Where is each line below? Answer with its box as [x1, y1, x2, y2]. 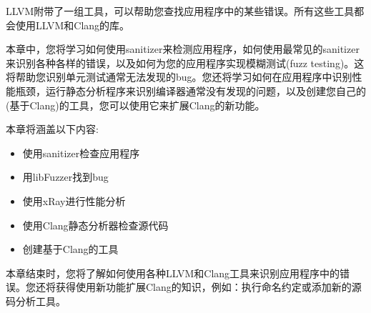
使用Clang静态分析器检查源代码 [22, 217, 169, 232]
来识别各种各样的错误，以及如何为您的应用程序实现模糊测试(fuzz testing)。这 [6, 55, 365, 70]
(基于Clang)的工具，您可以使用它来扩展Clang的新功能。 [6, 97, 265, 112]
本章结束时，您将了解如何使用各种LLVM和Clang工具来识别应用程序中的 [6, 265, 340, 280]
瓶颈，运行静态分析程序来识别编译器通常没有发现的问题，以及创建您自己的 [15, 83, 366, 98]
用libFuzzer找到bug [22, 169, 109, 184]
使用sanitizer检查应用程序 [22, 145, 140, 160]
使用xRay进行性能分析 [22, 193, 126, 208]
